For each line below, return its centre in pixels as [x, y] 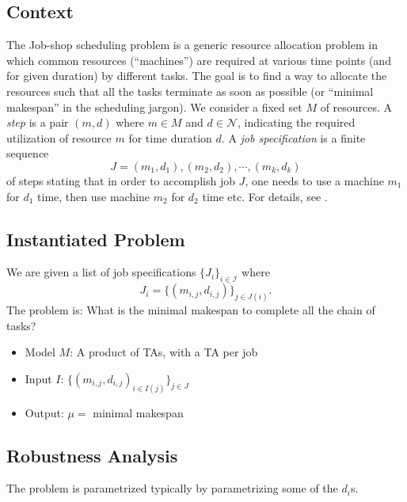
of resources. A [356, 106]
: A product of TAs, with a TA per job [164, 352]
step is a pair [38, 122]
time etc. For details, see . [265, 196]
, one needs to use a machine [314, 180]
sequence [28, 153]
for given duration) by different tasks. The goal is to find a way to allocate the [197, 76]
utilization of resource [59, 137]
